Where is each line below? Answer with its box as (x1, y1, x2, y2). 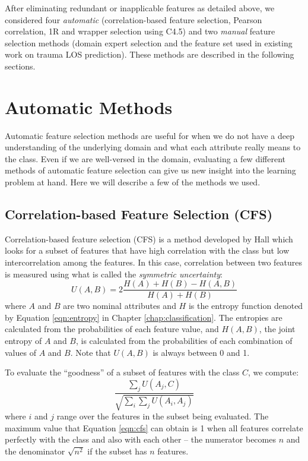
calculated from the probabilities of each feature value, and (5, 323, 219, 335)
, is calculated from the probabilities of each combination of (75, 334, 293, 347)
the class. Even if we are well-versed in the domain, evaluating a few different (5, 152, 285, 165)
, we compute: (247, 366, 299, 378)
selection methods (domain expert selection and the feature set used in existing (5, 36, 293, 49)
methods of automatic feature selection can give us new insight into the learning (5, 164, 296, 176)
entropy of (5, 334, 42, 347)
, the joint (259, 323, 296, 335)
